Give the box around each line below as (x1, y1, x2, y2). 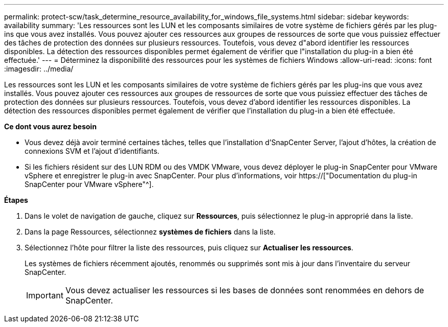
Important (26, 290, 63, 300)
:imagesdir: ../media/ (4, 64, 74, 73)
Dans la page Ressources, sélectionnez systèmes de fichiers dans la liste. (25, 227, 276, 236)
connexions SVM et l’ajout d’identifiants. (25, 147, 160, 155)
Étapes (4, 196, 28, 204)
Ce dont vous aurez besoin (4, 122, 97, 131)
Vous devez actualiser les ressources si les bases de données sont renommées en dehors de (65, 285, 424, 295)
